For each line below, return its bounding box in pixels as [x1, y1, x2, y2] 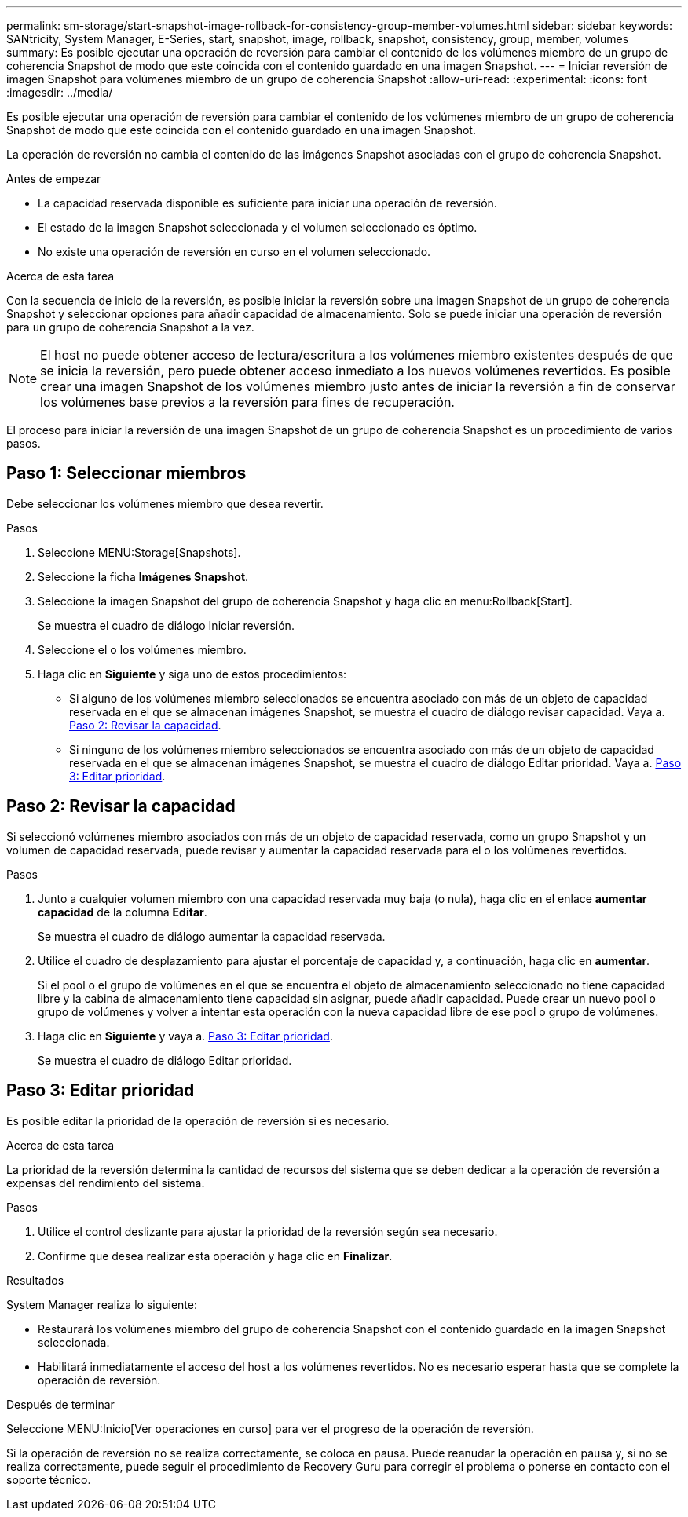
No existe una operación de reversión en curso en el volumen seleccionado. [38, 245, 431, 258]
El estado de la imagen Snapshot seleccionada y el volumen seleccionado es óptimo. [38, 221, 478, 234]
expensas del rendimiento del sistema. [6, 1175, 205, 1190]
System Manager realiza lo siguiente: [6, 1297, 197, 1311]
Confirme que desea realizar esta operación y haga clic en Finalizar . [38, 1248, 393, 1263]
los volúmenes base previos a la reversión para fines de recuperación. [40, 394, 455, 410]
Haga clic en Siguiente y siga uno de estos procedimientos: [38, 667, 347, 681]
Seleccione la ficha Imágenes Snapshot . [38, 569, 249, 583]
